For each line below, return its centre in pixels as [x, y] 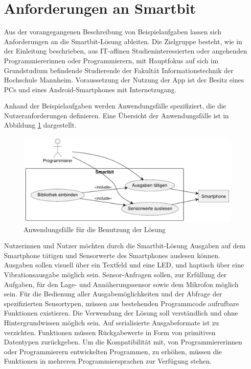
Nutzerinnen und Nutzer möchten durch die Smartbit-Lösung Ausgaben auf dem [125, 246]
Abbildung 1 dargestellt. [40, 125]
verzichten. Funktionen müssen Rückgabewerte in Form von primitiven [110, 332]
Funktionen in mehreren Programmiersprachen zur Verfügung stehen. [108, 361]
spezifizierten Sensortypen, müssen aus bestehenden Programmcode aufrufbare [122, 303]
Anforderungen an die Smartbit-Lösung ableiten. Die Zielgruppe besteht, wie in [123, 41]
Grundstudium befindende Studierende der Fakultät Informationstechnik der [119, 70]
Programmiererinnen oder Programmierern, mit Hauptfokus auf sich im [111, 60]
